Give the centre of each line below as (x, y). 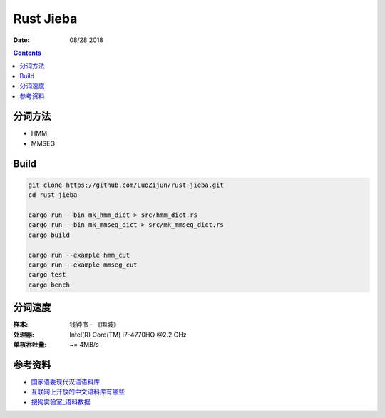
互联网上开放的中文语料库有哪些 (78, 392)
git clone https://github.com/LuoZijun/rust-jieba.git (126, 185)
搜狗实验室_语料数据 (61, 402)
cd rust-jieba (53, 195)
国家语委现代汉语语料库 (65, 382)
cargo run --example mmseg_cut (83, 265)
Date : (21, 40)
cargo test (47, 275)
